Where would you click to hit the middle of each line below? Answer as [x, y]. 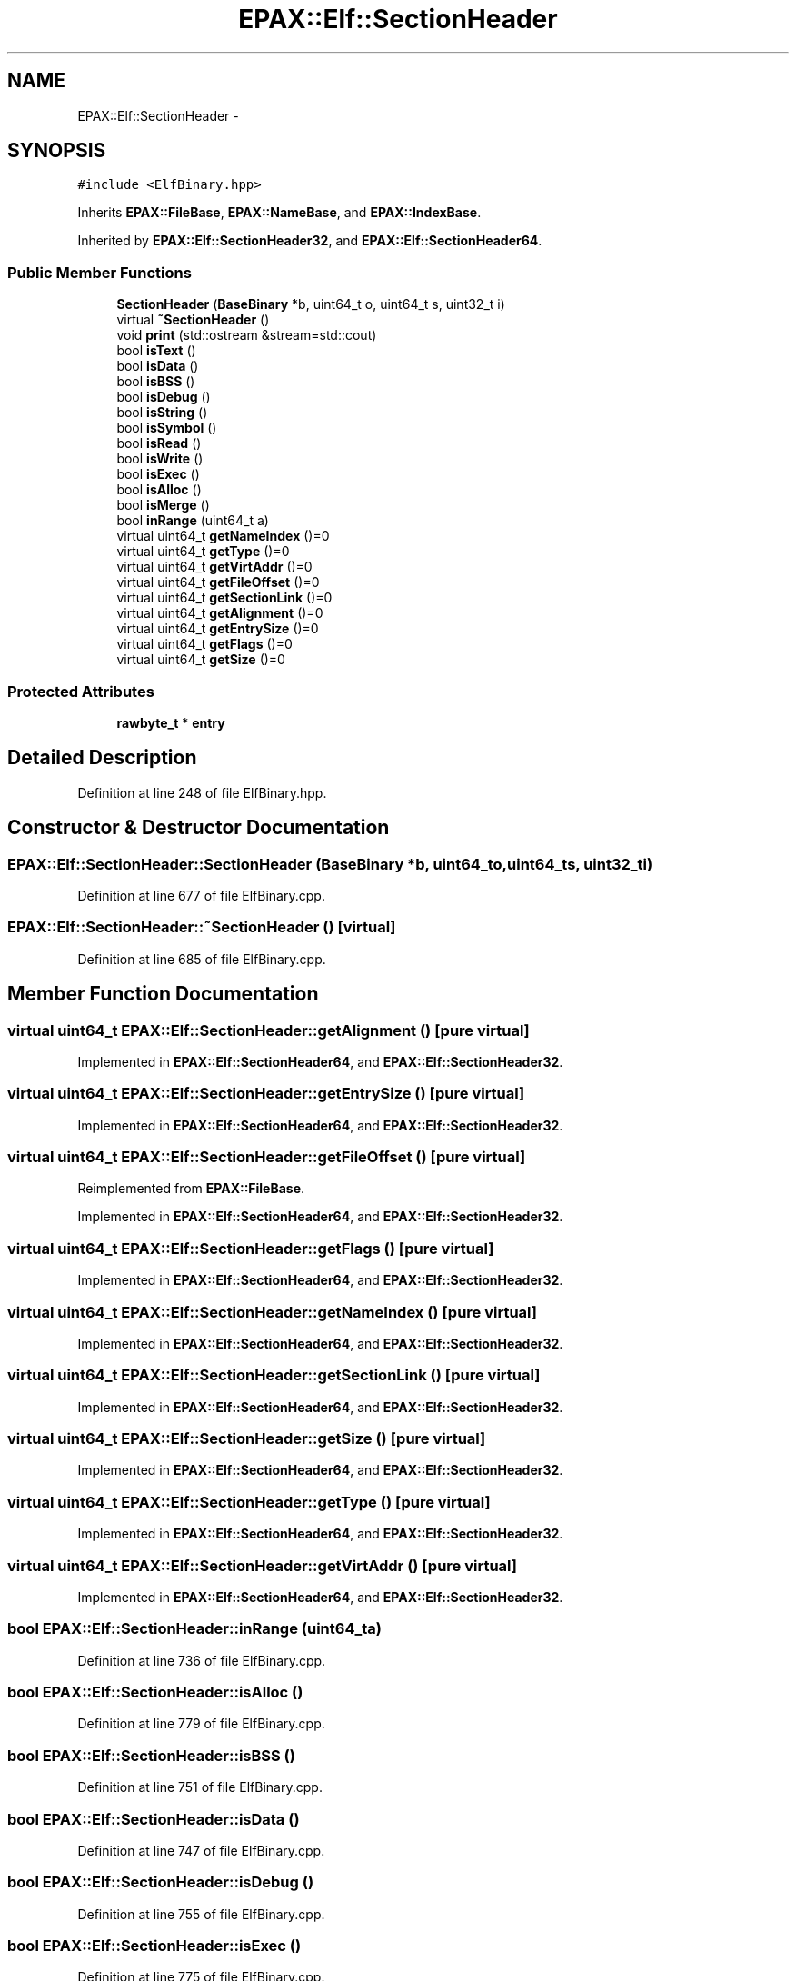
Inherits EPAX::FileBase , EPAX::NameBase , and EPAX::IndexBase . [279, 213]
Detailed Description [102, 758]
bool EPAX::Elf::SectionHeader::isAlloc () [155, 1692]
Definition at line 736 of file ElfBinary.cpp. [202, 1660]
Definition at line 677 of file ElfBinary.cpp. [201, 896]
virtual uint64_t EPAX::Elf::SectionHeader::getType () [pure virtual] [249, 1502]
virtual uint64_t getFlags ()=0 [204, 644]
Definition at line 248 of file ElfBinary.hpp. [202, 792]
